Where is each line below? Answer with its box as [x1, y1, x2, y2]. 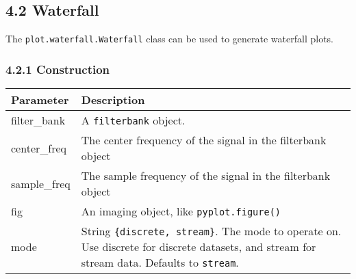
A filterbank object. [81, 112, 186, 129]
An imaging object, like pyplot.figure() [81, 203, 281, 220]
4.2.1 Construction [5, 60, 110, 77]
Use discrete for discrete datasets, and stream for [81, 239, 316, 255]
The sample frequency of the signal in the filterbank [81, 168, 331, 184]
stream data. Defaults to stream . [81, 254, 239, 271]
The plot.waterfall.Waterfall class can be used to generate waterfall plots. [5, 31, 333, 46]
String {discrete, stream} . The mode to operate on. [81, 223, 342, 239]
